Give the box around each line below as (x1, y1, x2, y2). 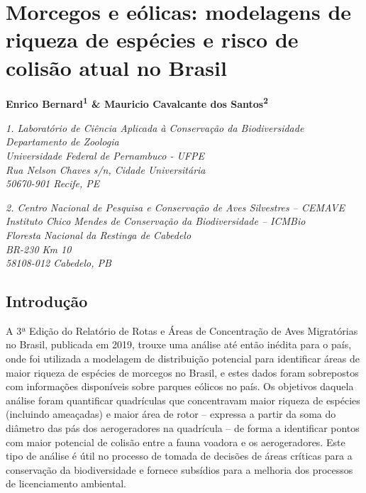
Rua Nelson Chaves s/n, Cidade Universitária (6, 162, 206, 177)
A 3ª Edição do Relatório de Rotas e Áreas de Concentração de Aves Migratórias (6, 323, 358, 338)
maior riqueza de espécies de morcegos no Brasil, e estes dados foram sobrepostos (6, 365, 359, 380)
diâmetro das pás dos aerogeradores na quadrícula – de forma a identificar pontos (6, 421, 360, 436)
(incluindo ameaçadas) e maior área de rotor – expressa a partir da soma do (6, 406, 336, 421)
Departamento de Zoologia (6, 134, 119, 149)
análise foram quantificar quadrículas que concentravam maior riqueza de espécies (6, 392, 360, 407)
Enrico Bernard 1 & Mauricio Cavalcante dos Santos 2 (6, 94, 268, 111)
